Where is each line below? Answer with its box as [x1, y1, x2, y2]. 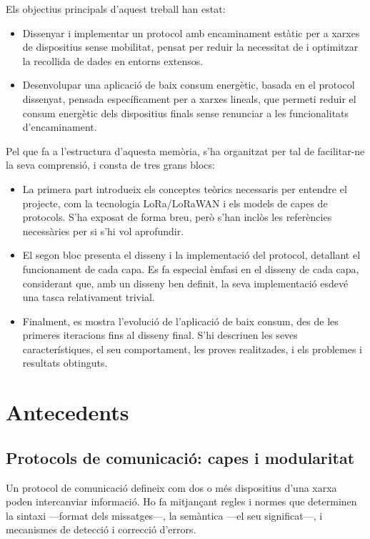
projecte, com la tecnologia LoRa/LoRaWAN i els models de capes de [22, 195, 328, 210]
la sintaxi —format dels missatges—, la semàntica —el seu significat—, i [6, 508, 323, 523]
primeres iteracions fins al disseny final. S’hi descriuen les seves [22, 327, 298, 342]
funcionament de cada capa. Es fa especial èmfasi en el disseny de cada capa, [22, 261, 359, 276]
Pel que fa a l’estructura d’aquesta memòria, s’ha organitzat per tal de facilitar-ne [6, 143, 365, 158]
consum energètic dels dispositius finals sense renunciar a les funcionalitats [22, 105, 349, 120]
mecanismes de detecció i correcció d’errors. [6, 522, 196, 537]
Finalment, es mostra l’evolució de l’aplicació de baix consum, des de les [22, 313, 339, 328]
